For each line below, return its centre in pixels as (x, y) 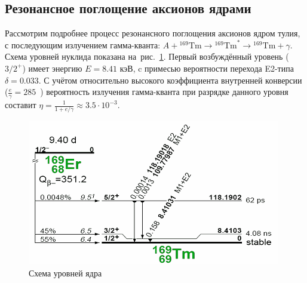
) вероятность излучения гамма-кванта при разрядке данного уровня (164, 92)
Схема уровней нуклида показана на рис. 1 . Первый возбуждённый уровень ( (147, 56)
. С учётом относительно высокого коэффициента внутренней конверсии (170, 80)
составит (21, 104)
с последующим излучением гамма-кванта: (83, 44)
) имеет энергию (52, 68)
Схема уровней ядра (65, 273)
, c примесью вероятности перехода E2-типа (213, 68)
